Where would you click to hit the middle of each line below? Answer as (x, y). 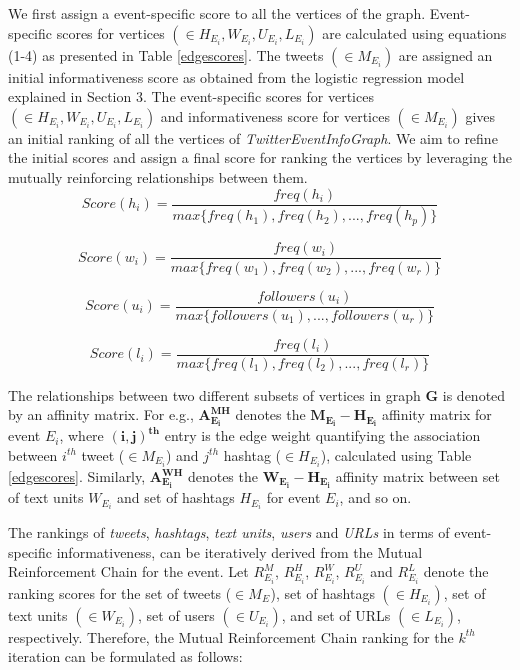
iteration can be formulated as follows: (125, 656)
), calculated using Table (396, 454)
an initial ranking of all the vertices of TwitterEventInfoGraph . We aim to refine (253, 137)
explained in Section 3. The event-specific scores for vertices (191, 96)
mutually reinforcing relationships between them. (158, 176)
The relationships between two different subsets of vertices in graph (214, 394)
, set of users (176, 614)
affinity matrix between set (417, 476)
